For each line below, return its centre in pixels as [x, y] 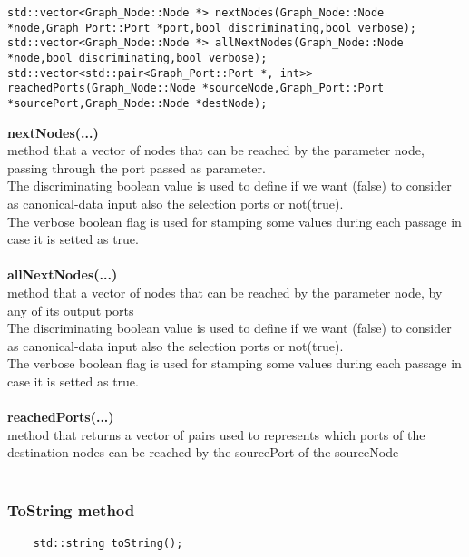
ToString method [71, 510]
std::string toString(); [108, 543]
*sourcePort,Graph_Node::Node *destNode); [137, 103]
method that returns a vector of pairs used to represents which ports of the [216, 434]
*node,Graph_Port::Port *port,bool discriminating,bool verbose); [212, 28]
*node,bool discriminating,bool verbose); [137, 58]
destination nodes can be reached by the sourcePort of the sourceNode [203, 452]
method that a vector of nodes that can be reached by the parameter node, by [225, 292]
